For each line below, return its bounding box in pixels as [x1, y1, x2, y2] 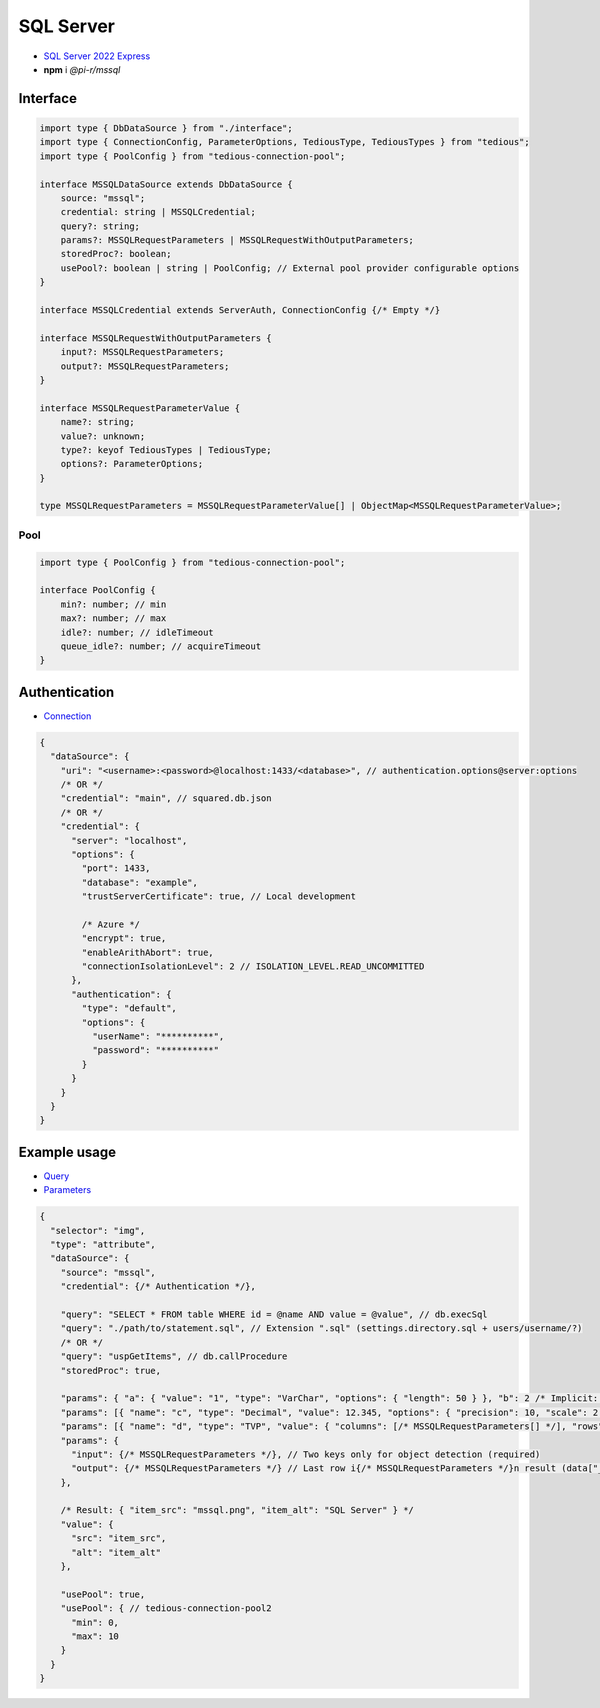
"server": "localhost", [71, 835, 188, 846]
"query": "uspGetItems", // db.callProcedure [60, 1351, 288, 1362]
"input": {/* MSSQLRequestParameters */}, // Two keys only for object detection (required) [71, 1448, 541, 1460]
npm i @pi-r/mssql [43, 63, 121, 75]
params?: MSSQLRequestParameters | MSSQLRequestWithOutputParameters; [60, 235, 415, 246]
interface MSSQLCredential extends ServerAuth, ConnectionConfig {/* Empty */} [39, 305, 441, 316]
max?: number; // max [60, 613, 167, 624]
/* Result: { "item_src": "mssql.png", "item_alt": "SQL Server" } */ [60, 1505, 415, 1516]
